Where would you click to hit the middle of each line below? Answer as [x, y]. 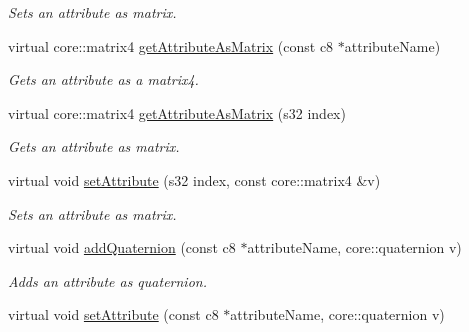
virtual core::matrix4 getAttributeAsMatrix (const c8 [171, 45]
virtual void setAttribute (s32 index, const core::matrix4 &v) [194, 179]
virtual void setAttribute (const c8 [113, 314]
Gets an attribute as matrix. [94, 146]
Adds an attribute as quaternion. [107, 280]
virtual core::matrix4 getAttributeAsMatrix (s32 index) [177, 112]
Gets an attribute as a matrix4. [103, 79]
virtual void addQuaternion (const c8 [122, 247]
